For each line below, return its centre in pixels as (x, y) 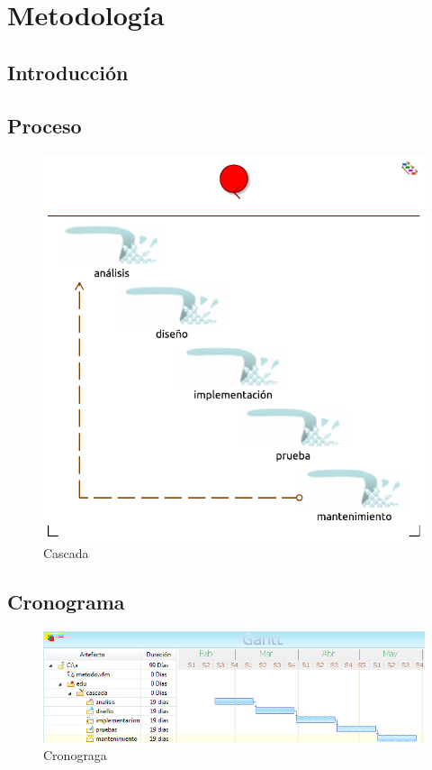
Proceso (45, 125)
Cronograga (75, 755)
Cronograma (66, 602)
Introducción (68, 72)
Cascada (66, 553)
